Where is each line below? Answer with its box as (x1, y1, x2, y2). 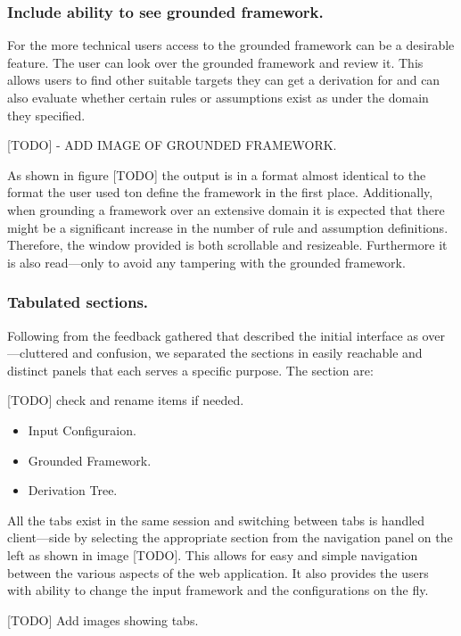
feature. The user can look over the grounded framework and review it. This (7, 53, 424, 71)
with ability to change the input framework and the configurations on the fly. (7, 581, 429, 599)
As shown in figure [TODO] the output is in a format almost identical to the (7, 165, 426, 184)
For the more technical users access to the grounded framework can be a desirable (7, 36, 455, 54)
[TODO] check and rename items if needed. (7, 391, 244, 409)
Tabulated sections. (7, 291, 149, 313)
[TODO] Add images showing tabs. (7, 610, 199, 629)
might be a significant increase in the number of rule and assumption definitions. (7, 218, 449, 236)
